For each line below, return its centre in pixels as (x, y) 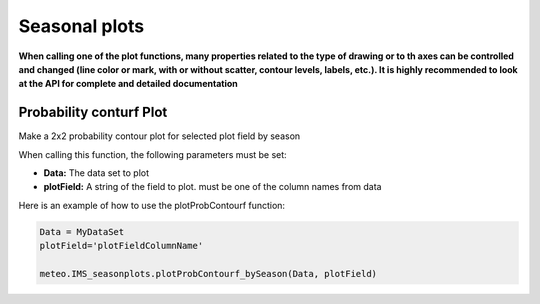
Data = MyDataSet (82, 231)
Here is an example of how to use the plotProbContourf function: (151, 205)
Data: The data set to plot (96, 173)
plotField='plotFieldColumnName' (121, 246)
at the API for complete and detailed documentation (128, 84)
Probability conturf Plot (93, 112)
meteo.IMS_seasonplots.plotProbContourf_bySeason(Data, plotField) (208, 273)
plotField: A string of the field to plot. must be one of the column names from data (212, 187)
